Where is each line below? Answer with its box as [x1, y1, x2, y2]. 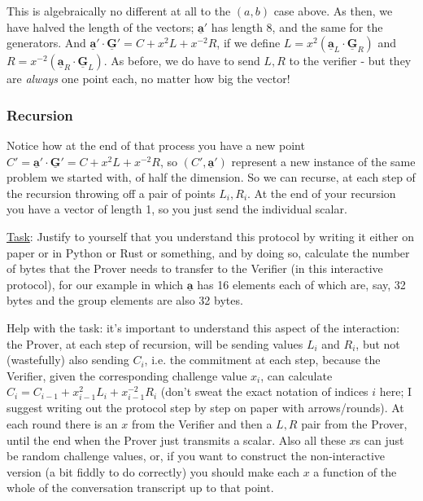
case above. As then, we [273, 2, 393, 19]
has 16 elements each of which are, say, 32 [197, 275, 406, 292]
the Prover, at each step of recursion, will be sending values [7, 335, 303, 352]
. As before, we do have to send [103, 52, 260, 69]
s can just [355, 431, 404, 448]
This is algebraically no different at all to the [7, 2, 231, 19]
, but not [355, 335, 400, 352]
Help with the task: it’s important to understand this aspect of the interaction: [7, 319, 400, 336]
